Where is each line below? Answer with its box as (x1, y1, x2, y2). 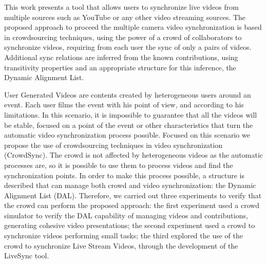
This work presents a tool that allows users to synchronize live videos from (4, 2, 239, 12)
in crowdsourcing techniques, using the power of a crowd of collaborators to (4, 31, 242, 42)
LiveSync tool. (4, 250, 49, 261)
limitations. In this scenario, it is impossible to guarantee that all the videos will (4, 109, 257, 120)
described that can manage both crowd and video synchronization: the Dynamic (4, 180, 256, 191)
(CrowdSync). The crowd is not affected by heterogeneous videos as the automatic (4, 149, 263, 160)
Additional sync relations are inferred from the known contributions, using (4, 51, 238, 62)
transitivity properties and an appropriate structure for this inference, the (4, 62, 236, 72)
